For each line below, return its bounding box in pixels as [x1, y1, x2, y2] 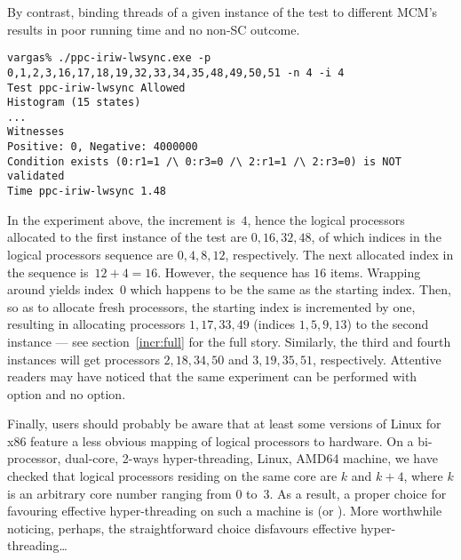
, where [403, 467, 443, 485]
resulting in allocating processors [7, 315, 186, 333]
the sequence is [7, 262, 89, 281]
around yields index [7, 280, 114, 299]
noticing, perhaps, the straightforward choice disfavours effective [7, 518, 357, 537]
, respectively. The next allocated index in [225, 244, 454, 263]
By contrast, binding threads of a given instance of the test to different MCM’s [7, 3, 438, 20]
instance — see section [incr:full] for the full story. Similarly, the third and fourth [7, 332, 451, 350]
